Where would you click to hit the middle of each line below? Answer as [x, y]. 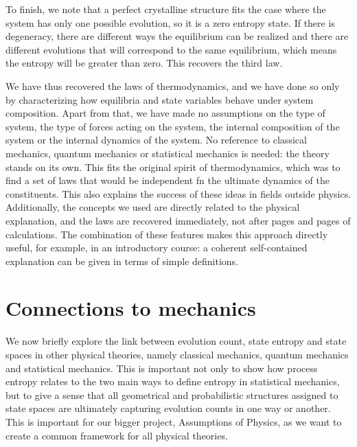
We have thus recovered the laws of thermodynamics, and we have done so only [173, 85]
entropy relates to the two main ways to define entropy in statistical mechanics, [173, 381]
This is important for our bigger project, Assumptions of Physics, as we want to [174, 421]
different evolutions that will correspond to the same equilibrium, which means [171, 49]
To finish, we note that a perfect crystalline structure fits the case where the [166, 9]
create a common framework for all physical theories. [117, 435]
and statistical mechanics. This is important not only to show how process [162, 368]
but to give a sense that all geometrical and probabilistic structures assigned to [172, 394]
